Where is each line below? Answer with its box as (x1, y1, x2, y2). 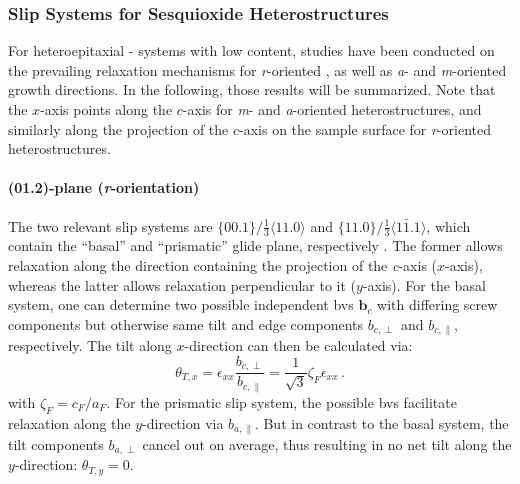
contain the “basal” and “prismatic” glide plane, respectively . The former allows (8, 235, 503, 256)
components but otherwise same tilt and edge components (8, 313, 363, 334)
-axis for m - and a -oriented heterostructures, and (182, 99, 482, 119)
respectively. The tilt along (8, 335, 172, 356)
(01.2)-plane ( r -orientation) (8, 177, 200, 198)
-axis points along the (40, 99, 173, 119)
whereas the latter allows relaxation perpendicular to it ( (8, 274, 357, 295)
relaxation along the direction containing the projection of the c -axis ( (8, 255, 438, 275)
